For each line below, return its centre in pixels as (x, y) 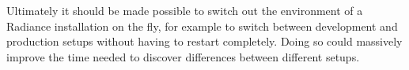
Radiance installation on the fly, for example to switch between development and (202, 26)
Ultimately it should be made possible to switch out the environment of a (185, 10)
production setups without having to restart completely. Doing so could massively (204, 41)
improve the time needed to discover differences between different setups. (183, 56)
